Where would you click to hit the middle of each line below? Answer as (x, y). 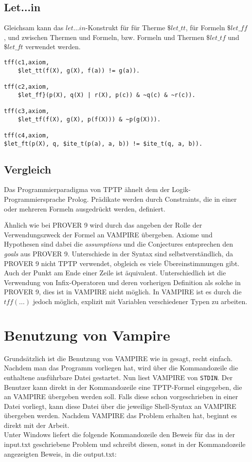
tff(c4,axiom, (27, 135)
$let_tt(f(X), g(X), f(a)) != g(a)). (79, 70)
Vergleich (28, 169)
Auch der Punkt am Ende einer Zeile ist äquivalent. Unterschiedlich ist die (115, 273)
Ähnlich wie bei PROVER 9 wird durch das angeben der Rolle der (103, 225)
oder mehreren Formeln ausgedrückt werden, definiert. (85, 208)
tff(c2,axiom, (27, 87)
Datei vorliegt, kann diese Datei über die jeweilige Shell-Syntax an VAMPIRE (120, 406)
